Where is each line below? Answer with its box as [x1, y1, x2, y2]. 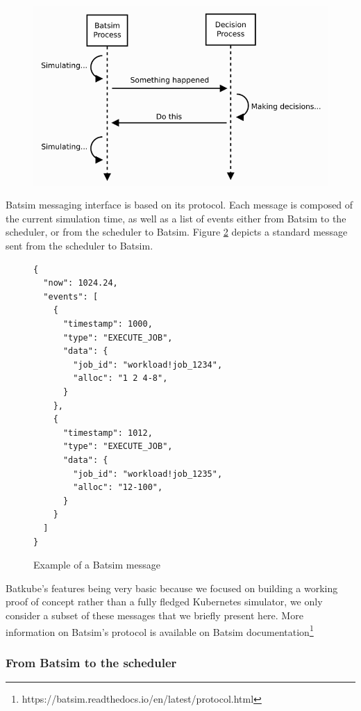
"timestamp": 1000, [62, 319, 153, 329]
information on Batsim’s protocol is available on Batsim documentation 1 [6, 622, 314, 639]
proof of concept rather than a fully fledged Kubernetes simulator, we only [6, 594, 323, 609]
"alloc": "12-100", [73, 482, 163, 493]
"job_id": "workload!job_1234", [73, 359, 223, 370]
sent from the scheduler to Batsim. [6, 238, 153, 253]
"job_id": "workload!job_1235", [73, 468, 223, 479]
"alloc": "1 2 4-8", [73, 373, 168, 384]
